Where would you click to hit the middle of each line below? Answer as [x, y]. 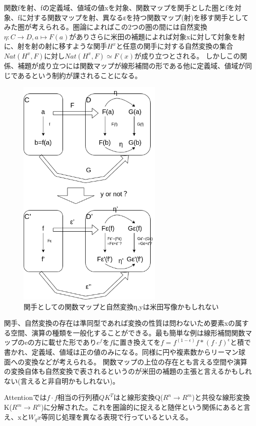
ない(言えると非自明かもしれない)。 [62, 380]
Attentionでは [25, 397]
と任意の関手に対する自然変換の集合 [175, 46]
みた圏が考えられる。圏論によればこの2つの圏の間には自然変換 [106, 27]
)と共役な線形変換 [221, 397]
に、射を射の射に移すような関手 [56, 46]
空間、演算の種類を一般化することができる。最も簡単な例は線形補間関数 [128, 332]
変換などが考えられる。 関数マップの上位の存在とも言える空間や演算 [136, 361]
